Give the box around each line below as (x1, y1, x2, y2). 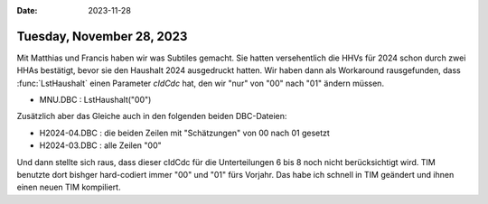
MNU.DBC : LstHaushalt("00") (39, 95, 152, 106)
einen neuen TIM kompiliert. (16, 181, 121, 193)
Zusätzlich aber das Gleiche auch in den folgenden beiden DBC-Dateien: (16, 111, 287, 122)
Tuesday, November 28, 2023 (16, 28, 188, 44)
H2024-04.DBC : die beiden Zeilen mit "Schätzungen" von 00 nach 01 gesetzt (39, 127, 330, 138)
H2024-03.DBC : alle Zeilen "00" (39, 140, 162, 151)
